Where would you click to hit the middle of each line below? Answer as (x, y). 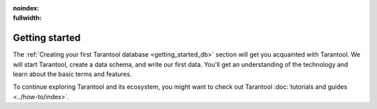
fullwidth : (27, 18)
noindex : (26, 8)
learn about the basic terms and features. (72, 74)
